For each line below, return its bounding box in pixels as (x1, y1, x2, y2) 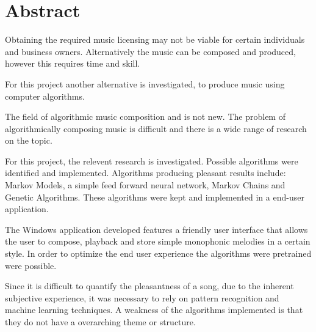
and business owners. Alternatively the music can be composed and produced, (5, 45, 296, 57)
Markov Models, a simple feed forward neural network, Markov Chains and (5, 179, 285, 191)
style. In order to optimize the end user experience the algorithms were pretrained (5, 247, 312, 260)
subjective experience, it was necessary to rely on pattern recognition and (5, 291, 279, 304)
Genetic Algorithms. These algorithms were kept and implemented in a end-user (5, 190, 304, 203)
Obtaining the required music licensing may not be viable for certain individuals (5, 33, 305, 46)
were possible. (5, 259, 57, 271)
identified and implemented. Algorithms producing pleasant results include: (5, 166, 286, 179)
